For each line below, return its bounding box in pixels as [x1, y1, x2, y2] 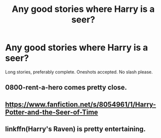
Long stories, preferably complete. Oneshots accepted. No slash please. [5, 69, 153, 75]
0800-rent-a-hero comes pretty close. [5, 83, 127, 92]
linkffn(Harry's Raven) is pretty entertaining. [5, 125, 146, 134]
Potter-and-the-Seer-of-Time [5, 108, 98, 116]
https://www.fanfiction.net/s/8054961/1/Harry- [5, 100, 156, 109]
